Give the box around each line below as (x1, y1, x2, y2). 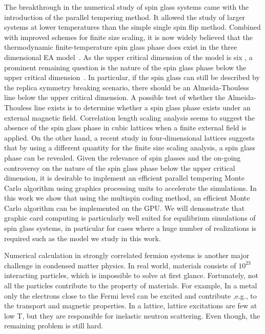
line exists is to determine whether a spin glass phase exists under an (34, 102, 251, 112)
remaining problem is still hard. (4, 320, 104, 331)
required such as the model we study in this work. (4, 232, 161, 243)
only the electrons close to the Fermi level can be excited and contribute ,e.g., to (4, 290, 257, 301)
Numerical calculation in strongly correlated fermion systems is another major (4, 250, 250, 261)
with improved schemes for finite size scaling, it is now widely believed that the (4, 31, 253, 42)
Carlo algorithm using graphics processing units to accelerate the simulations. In (4, 182, 257, 193)
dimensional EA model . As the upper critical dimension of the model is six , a (4, 51, 253, 62)
